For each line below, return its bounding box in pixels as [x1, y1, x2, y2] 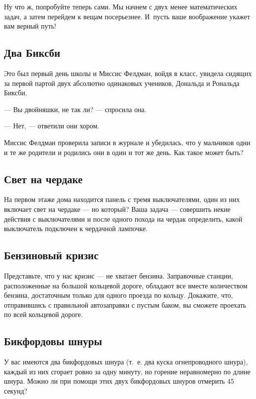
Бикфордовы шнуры [4, 333, 102, 349]
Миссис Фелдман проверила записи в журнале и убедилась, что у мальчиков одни [4, 137, 251, 147]
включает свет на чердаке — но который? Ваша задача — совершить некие [4, 203, 231, 214]
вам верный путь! [4, 21, 56, 31]
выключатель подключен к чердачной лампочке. [4, 223, 148, 234]
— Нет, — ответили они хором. [4, 120, 100, 131]
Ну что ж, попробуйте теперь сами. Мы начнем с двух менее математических [4, 1, 237, 11]
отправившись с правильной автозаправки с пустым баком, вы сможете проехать [4, 299, 246, 310]
